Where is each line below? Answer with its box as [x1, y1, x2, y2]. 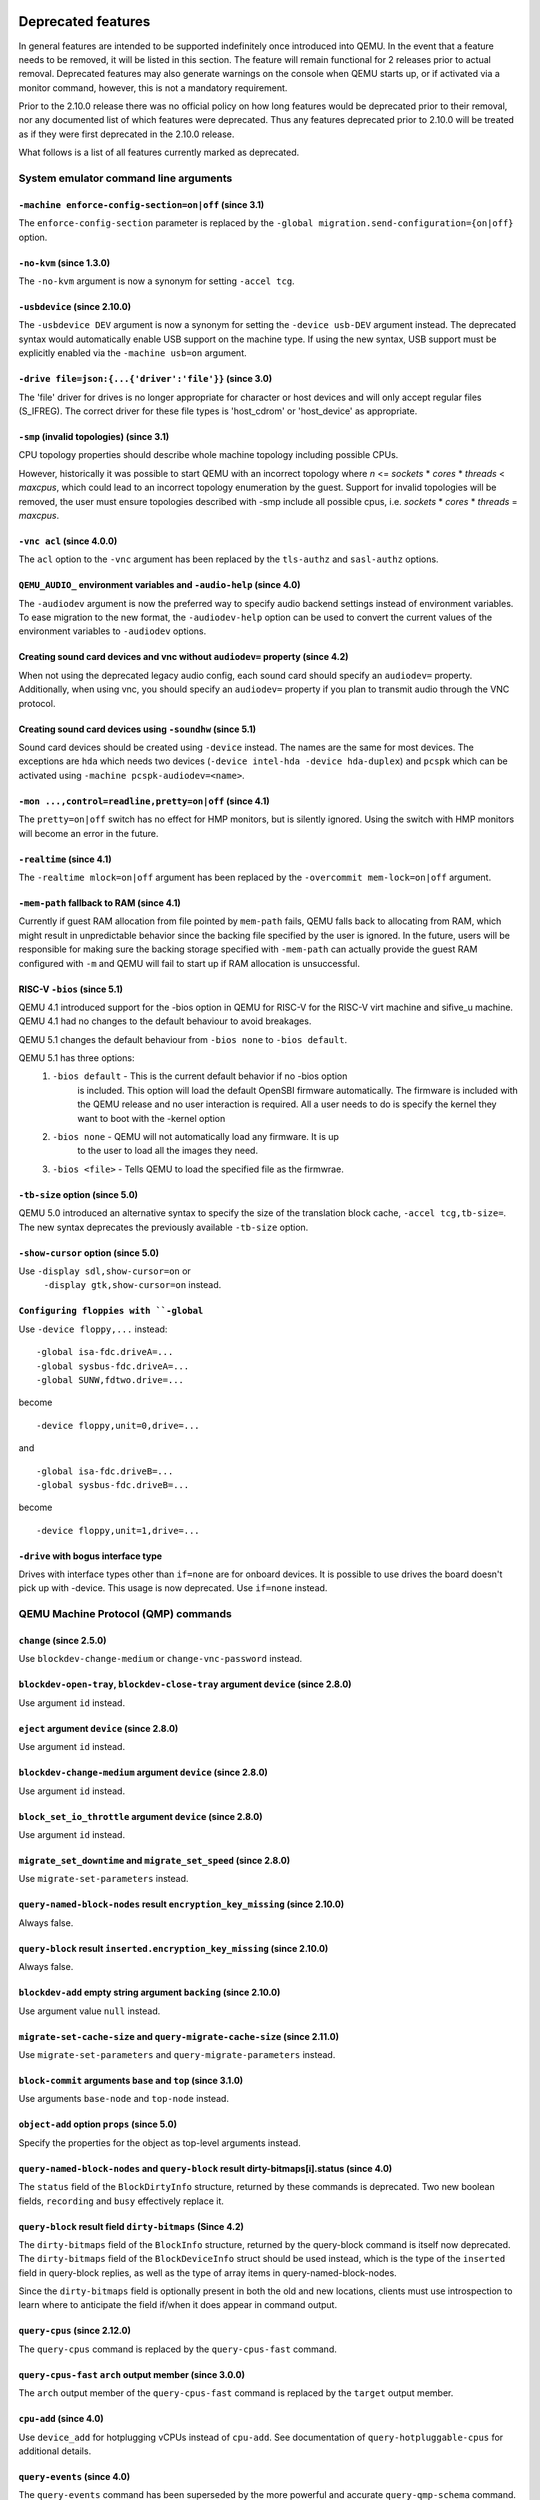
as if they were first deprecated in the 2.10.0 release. [18, 128, 235, 140]
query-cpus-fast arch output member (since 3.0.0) [18, 2368, 245, 2380]
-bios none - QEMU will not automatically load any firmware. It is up [52, 1131, 340, 1143]
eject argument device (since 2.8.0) [18, 1722, 179, 1734]
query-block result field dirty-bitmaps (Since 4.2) [18, 2220, 245, 2232]
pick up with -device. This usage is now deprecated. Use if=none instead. [18, 1582, 328, 1594]
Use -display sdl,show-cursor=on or [18, 1265, 192, 1277]
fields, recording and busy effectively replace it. [18, 2195, 225, 2207]
